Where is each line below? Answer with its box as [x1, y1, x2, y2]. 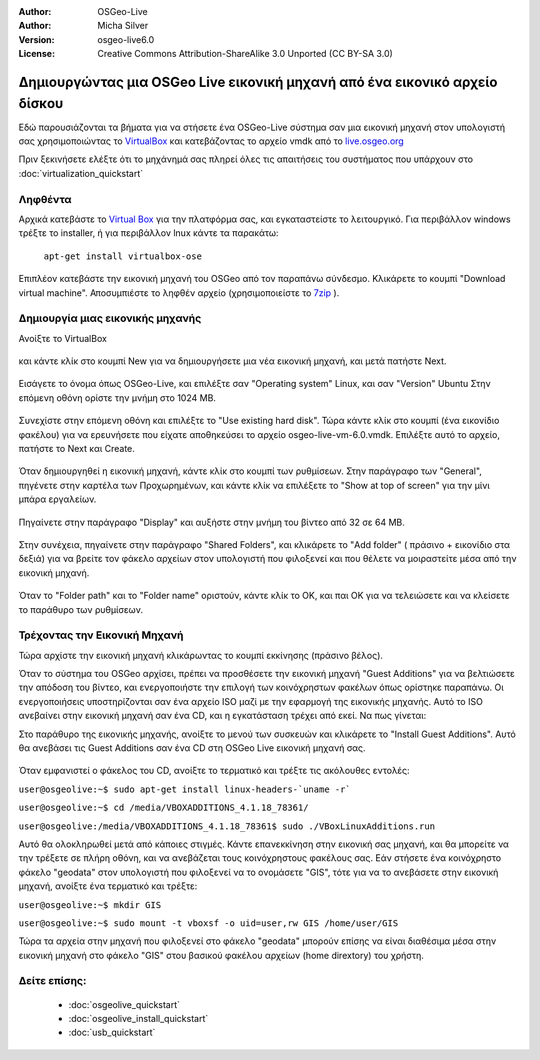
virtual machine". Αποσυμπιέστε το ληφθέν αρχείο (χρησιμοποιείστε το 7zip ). [18, 286, 340, 299]
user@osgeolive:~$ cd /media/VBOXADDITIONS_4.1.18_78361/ [18, 802, 309, 814]
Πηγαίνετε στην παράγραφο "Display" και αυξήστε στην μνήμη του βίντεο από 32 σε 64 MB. [18, 516, 405, 528]
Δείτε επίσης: [18, 974, 87, 988]
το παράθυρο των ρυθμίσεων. [18, 603, 144, 615]
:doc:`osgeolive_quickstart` [68, 998, 180, 1010]
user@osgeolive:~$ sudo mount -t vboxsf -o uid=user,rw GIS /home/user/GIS [18, 917, 399, 929]
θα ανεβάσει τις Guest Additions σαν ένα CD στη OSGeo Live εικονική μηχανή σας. [18, 742, 366, 754]
